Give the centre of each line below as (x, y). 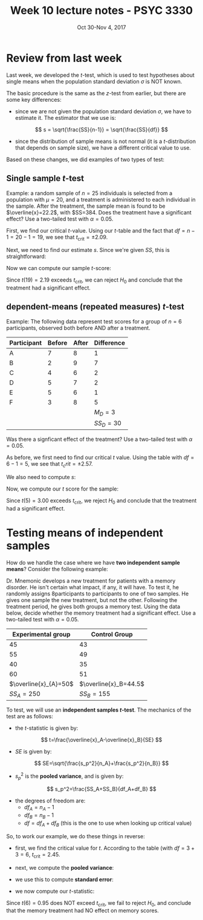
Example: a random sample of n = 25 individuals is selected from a (89, 193)
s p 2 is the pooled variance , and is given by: (69, 776)
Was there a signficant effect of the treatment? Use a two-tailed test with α (99, 439)
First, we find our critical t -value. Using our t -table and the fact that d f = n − (101, 230)
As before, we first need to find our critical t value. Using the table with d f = (100, 457)
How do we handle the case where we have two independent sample (93, 562)
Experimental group (41, 634)
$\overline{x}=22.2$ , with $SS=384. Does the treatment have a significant (99, 212)
